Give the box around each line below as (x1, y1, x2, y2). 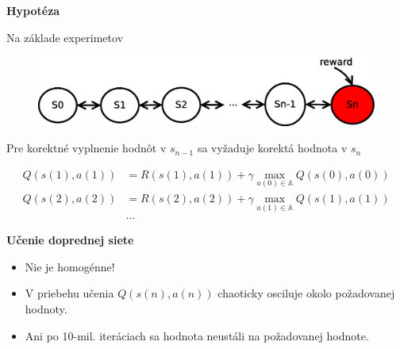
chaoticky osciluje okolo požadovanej (217, 285, 395, 301)
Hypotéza (6, 2, 60, 18)
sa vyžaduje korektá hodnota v (197, 140, 348, 156)
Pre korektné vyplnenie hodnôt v (6, 140, 167, 156)
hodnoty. (25, 301, 67, 317)
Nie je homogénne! (25, 258, 115, 274)
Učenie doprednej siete (6, 232, 134, 248)
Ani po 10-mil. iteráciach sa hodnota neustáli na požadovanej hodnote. (25, 327, 369, 343)
